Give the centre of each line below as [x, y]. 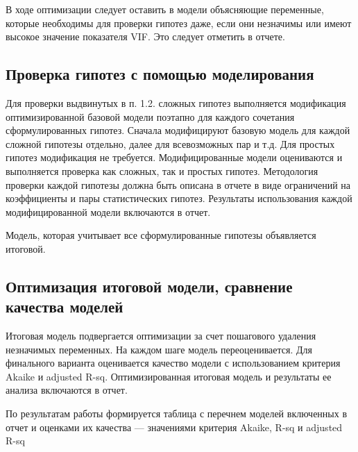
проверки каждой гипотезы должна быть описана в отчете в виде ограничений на [178, 184]
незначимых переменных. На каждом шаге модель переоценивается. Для [159, 349]
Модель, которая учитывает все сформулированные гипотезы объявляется [161, 235]
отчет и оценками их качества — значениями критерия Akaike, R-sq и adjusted [174, 427]
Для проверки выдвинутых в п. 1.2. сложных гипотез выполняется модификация [176, 102]
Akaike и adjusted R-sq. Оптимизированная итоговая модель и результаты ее [169, 376]
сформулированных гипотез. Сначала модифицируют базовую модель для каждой [178, 130]
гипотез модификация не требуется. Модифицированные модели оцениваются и [174, 157]
